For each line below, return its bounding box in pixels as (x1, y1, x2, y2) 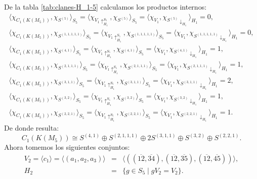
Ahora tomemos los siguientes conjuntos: (4, 142, 130, 152)
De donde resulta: (4, 123, 59, 133)
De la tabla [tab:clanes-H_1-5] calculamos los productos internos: (4, 2, 207, 12)
